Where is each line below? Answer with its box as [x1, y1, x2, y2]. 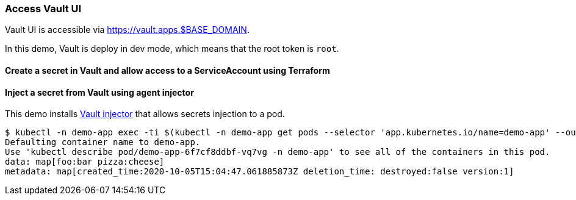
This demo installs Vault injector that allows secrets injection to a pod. [5, 109, 285, 120]
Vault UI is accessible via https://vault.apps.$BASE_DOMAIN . [5, 24, 250, 35]
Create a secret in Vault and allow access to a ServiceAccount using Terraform [5, 65, 330, 76]
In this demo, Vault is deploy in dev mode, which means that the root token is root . [5, 43, 339, 54]
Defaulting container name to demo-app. [5, 137, 201, 148]
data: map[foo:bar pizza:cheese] [5, 157, 165, 167]
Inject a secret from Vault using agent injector [5, 87, 194, 98]
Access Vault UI [5, 2, 82, 15]
